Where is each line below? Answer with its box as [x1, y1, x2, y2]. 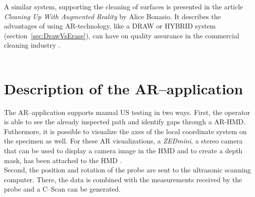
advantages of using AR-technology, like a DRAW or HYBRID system [4, 21, 216, 31]
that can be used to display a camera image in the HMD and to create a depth [4, 145, 243, 156]
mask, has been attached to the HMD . [4, 155, 122, 165]
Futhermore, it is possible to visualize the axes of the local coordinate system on [4, 126, 247, 136]
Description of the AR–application [4, 78, 243, 98]
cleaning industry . [4, 40, 61, 50]
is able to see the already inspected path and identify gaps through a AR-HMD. [4, 116, 246, 127]
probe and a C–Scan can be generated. [4, 184, 121, 194]
